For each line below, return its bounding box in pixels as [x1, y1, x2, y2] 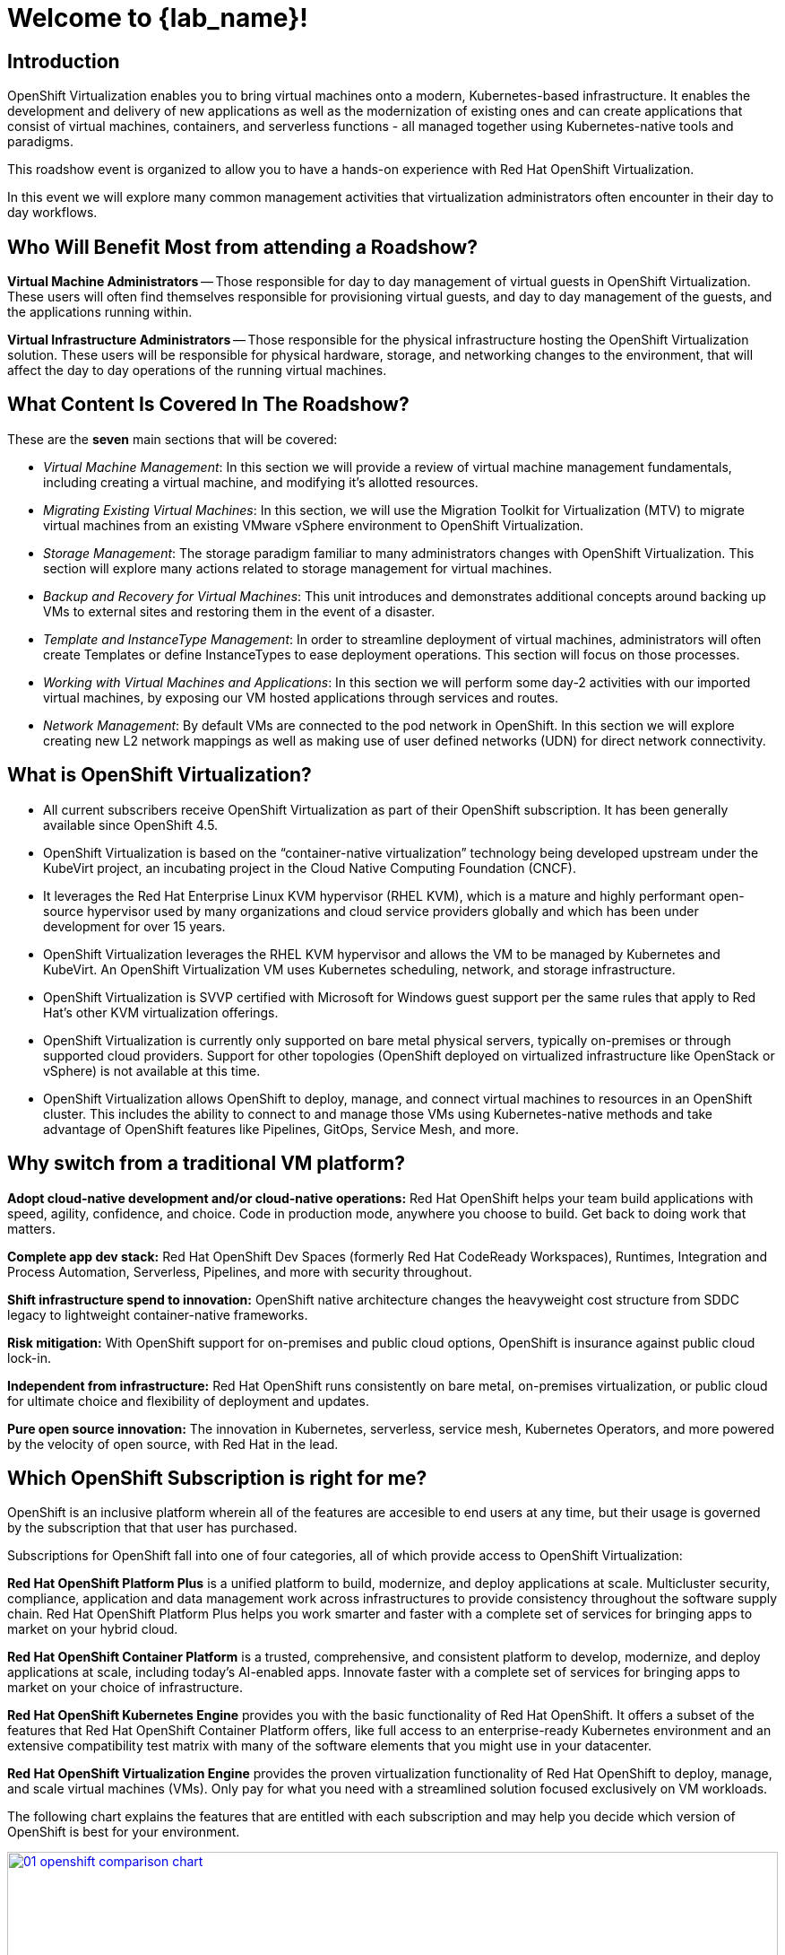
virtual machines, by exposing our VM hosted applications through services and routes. [43, 689, 559, 705]
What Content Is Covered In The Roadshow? [7, 393, 410, 416]
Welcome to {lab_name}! [7, 3, 308, 33]
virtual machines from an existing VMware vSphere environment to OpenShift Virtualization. [43, 517, 584, 533]
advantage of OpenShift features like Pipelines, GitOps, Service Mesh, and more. [43, 1121, 519, 1137]
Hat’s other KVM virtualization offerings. [43, 1004, 279, 1020]
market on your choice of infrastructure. [7, 1680, 243, 1696]
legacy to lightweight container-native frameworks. [7, 1306, 308, 1322]
